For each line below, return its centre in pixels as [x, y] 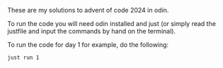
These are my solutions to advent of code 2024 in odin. [88, 10]
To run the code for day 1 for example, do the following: [88, 45]
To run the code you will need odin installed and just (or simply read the [111, 23]
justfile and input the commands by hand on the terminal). [91, 31]
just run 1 [23, 57]
